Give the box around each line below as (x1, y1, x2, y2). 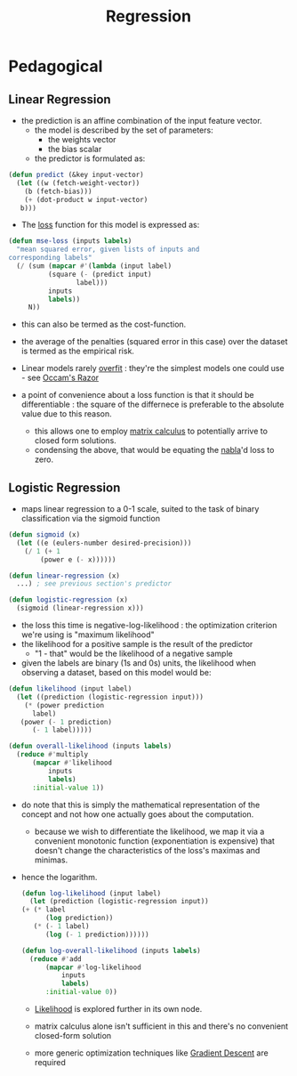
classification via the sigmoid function (20, 514, 161, 524)
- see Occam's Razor (20, 372, 100, 384)
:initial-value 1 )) (31, 783, 104, 792)
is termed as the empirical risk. (20, 345, 135, 357)
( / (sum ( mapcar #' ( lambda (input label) (16, 262, 173, 271)
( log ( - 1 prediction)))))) (44, 930, 149, 939)
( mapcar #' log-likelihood (44, 963, 141, 972)
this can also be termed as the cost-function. (20, 319, 187, 330)
